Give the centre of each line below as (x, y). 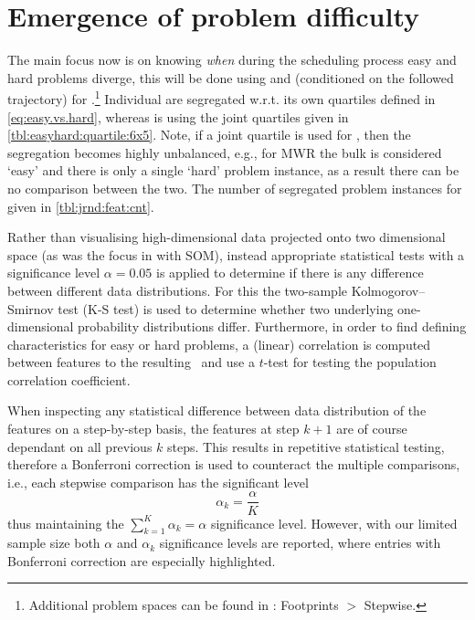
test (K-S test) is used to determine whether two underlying (226, 308)
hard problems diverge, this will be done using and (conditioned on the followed (231, 77)
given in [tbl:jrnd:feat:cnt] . (81, 206)
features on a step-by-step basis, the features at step (153, 429)
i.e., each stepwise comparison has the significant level (158, 482)
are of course (372, 429)
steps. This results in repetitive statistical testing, (306, 446)
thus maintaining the (66, 523)
